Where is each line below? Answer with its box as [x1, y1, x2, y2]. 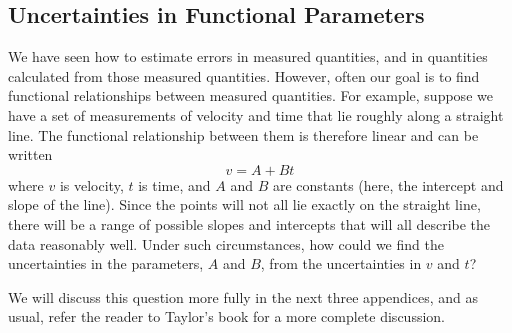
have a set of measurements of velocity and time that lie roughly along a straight [8, 104, 504, 125]
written [8, 144, 53, 165]
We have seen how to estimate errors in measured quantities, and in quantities [8, 46, 488, 67]
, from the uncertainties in [260, 253, 422, 274]
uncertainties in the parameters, [8, 253, 204, 274]
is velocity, [59, 174, 124, 195]
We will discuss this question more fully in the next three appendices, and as [8, 286, 479, 307]
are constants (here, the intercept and [272, 174, 504, 195]
